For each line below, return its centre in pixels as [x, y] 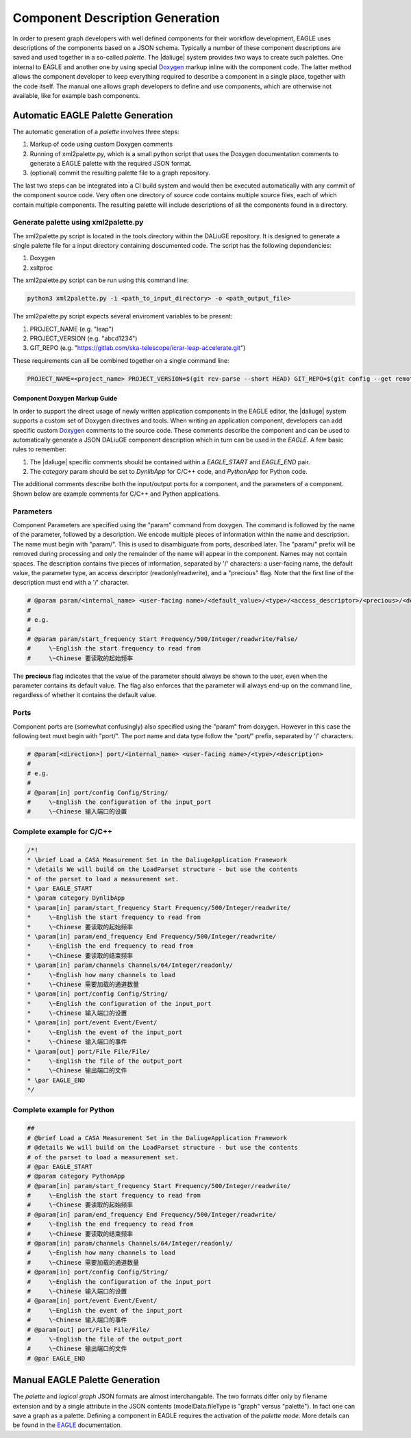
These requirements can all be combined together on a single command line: [121, 360]
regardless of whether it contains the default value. [85, 695]
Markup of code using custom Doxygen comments [101, 144]
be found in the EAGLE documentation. [67, 1425]
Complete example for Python [63, 1109]
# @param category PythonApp [76, 1176]
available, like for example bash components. [76, 95]
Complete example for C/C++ [63, 831]
